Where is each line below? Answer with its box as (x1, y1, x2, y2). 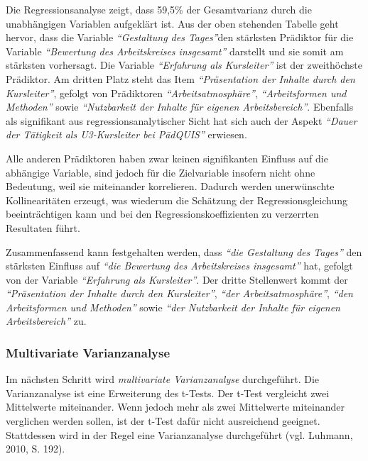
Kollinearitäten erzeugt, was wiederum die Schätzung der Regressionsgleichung (6, 192, 347, 207)
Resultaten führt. (6, 220, 80, 235)
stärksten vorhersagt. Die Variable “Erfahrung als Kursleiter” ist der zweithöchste (6, 57, 362, 72)
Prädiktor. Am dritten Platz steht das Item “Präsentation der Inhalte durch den (6, 71, 355, 86)
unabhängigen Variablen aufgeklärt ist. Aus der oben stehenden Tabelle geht (6, 16, 339, 30)
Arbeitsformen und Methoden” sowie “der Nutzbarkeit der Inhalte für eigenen (6, 299, 340, 314)
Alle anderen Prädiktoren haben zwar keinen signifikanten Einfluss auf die (6, 150, 328, 165)
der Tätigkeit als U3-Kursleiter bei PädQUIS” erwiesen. (6, 127, 247, 142)
